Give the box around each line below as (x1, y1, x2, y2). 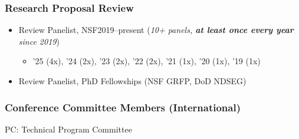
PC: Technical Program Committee (5, 123, 132, 135)
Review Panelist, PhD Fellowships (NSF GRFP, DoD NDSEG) (18, 75, 247, 87)
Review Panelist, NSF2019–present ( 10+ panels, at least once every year (18, 24, 294, 36)
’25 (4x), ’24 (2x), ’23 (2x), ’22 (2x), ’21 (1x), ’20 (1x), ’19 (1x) (32, 55, 261, 67)
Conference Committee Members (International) (5, 100, 241, 114)
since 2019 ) (18, 35, 60, 47)
